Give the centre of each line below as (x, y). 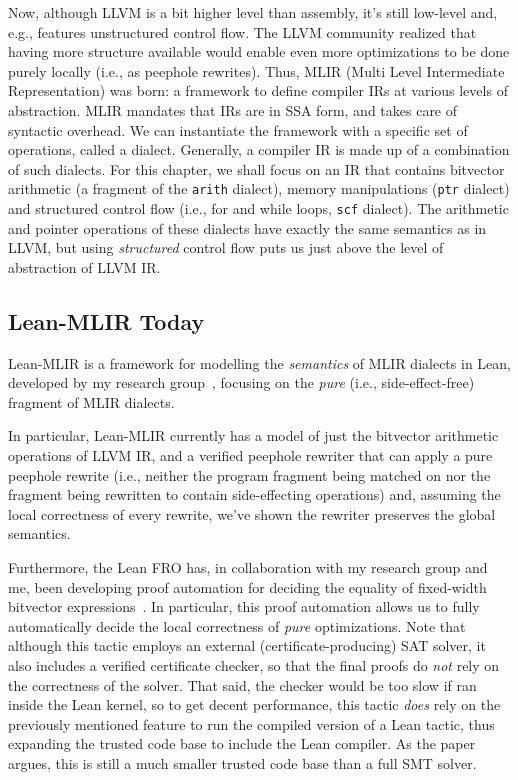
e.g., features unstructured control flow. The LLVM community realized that (242, 31)
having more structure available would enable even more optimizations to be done (259, 51)
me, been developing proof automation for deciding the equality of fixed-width (247, 586)
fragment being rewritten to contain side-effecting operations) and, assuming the (254, 494)
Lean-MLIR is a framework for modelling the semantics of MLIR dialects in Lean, (259, 362)
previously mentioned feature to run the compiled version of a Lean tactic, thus (251, 723)
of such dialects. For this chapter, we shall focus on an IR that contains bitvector (256, 168)
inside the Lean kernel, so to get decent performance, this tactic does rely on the (254, 704)
